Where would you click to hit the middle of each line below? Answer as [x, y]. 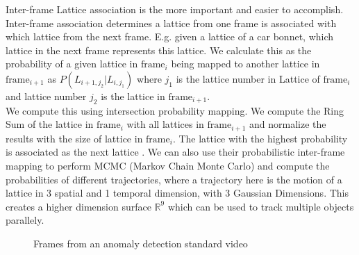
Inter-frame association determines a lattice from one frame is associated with [171, 23]
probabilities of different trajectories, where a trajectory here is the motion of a [174, 179]
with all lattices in [165, 124]
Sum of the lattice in [50, 124]
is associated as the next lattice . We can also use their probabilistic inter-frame [175, 152]
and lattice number [46, 96]
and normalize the [287, 124]
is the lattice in [133, 96]
